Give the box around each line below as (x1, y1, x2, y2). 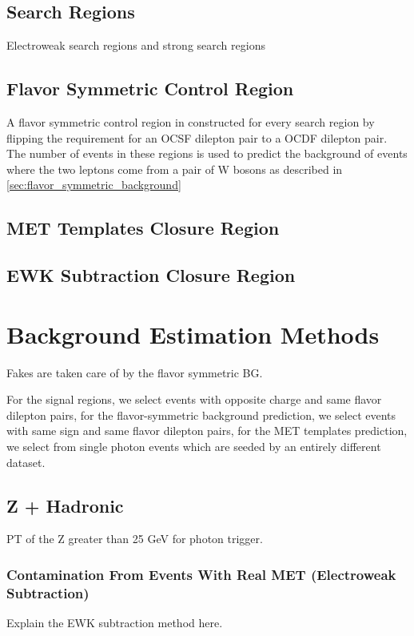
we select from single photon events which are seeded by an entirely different (6, 438, 381, 455)
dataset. (6, 453, 46, 470)
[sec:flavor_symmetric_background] (6, 176, 181, 193)
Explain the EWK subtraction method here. (6, 614, 223, 631)
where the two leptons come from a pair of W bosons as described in (6, 160, 343, 177)
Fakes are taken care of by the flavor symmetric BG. (6, 364, 263, 380)
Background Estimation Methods (6, 317, 380, 350)
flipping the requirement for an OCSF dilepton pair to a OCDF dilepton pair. (6, 129, 388, 146)
